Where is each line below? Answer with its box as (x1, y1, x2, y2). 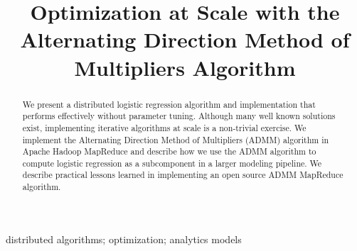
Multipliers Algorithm (74, 52, 296, 82)
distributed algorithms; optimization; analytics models (6, 231, 242, 246)
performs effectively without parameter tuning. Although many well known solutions (22, 110, 336, 122)
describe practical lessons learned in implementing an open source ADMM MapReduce (22, 169, 343, 181)
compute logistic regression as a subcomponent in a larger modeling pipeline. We (22, 157, 322, 169)
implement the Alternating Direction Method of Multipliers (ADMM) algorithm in (22, 133, 329, 145)
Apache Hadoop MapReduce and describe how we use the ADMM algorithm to (22, 145, 316, 157)
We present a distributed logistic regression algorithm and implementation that (22, 98, 316, 110)
